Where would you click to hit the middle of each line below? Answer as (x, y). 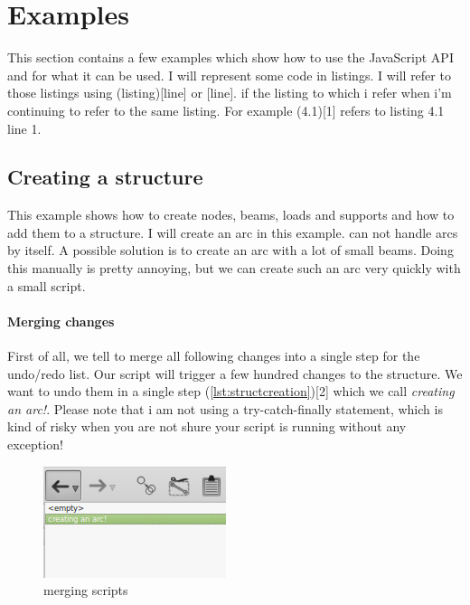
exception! (35, 444)
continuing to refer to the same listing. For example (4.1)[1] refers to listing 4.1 (226, 110)
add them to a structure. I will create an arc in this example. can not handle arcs (233, 232)
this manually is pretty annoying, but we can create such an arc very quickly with (234, 268)
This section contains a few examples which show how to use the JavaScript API (230, 57)
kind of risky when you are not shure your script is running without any (207, 426)
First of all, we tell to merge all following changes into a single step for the (214, 356)
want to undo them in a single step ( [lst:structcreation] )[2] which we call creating (231, 391)
